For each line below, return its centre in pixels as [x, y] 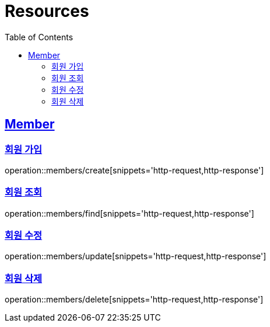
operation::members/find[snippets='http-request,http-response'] [129, 213]
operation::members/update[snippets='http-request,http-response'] [136, 256]
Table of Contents [39, 37]
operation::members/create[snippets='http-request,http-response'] [134, 170]
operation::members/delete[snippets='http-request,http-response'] [134, 300]
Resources [47, 11]
